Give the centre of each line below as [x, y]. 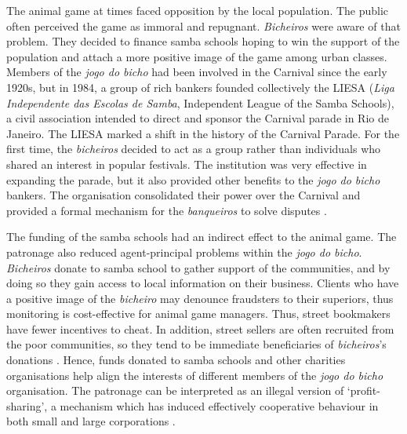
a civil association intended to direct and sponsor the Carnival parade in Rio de [198, 118]
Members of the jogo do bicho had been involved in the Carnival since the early [197, 72]
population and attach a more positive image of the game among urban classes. [197, 56]
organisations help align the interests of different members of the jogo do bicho [195, 375]
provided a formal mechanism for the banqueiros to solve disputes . [167, 210]
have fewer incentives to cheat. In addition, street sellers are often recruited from [200, 328]
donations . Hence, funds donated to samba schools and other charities [176, 360]
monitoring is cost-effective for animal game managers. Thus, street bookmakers [198, 314]
